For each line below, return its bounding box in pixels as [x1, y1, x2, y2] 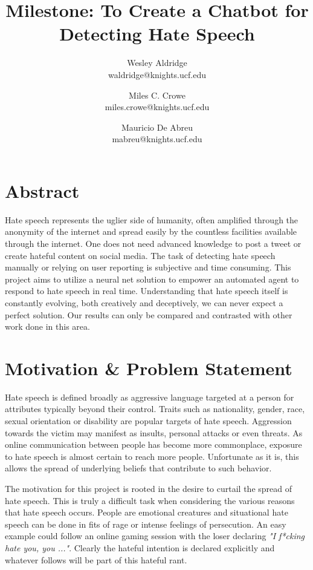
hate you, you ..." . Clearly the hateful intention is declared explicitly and [5, 542, 275, 554]
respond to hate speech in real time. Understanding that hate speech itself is [5, 284, 288, 297]
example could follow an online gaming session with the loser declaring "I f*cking [5, 529, 305, 542]
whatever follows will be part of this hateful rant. [5, 553, 187, 566]
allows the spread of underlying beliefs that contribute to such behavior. [5, 462, 272, 474]
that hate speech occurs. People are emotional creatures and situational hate [5, 506, 288, 519]
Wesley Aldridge [127, 56, 187, 69]
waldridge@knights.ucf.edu [108, 68, 206, 80]
